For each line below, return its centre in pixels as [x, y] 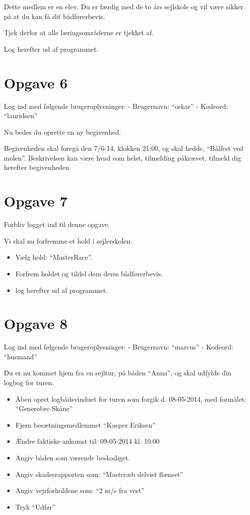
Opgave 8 [36, 323]
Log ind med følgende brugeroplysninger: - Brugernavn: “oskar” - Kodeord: [116, 106]
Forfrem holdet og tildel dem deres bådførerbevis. [89, 273]
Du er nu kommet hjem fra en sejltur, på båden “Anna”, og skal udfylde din [118, 373]
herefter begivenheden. [38, 167]
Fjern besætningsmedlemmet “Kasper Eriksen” [86, 424]
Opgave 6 [36, 82]
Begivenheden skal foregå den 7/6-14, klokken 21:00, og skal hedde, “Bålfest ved [124, 148]
